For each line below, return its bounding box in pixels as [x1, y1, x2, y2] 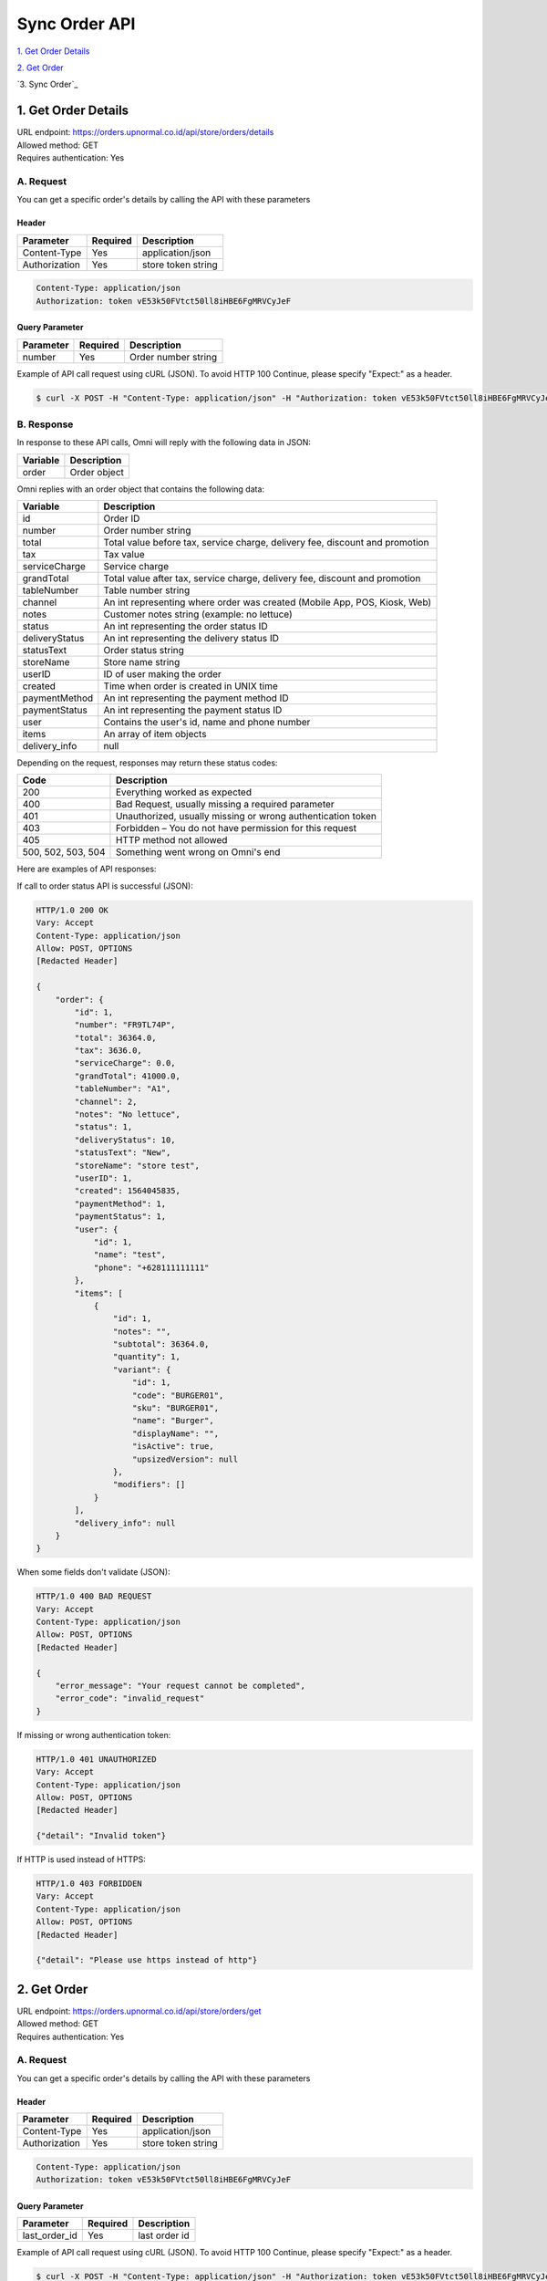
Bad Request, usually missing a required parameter [115, 798, 335, 811]
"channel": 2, [74, 1096, 138, 1107]
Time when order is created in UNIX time [103, 680, 278, 693]
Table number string [103, 584, 191, 597]
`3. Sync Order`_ [16, 78, 78, 90]
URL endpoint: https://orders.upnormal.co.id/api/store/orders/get [16, 2005, 262, 2016]
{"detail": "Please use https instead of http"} [36, 1955, 258, 1965]
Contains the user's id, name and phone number [103, 716, 311, 729]
